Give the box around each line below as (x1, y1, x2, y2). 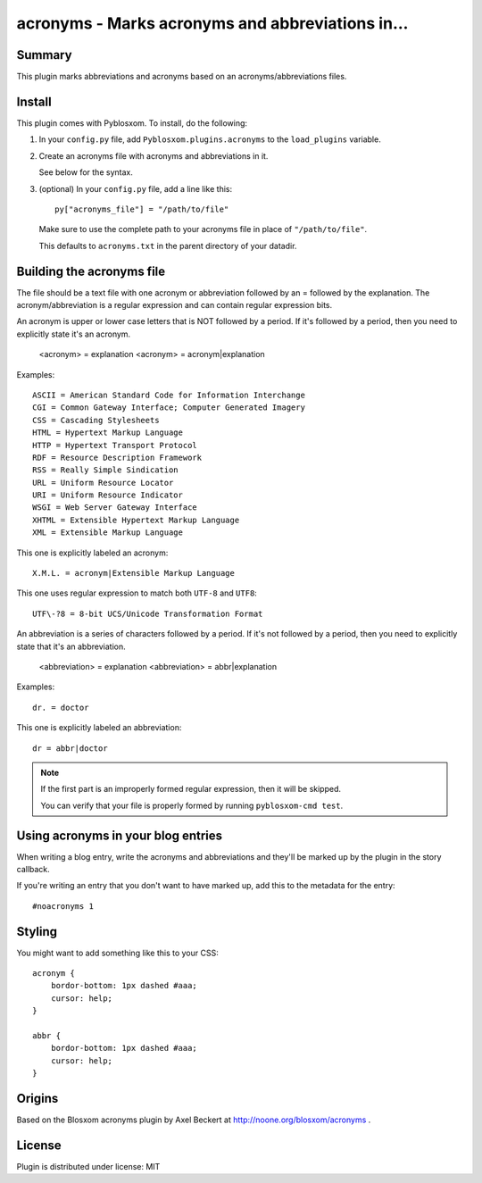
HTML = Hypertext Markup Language (32, 428, 183, 437)
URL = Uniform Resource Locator (32, 478, 174, 487)
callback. (16, 864, 51, 875)
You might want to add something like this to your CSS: (16, 947, 219, 958)
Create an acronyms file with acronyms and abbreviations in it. (38, 150, 269, 161)
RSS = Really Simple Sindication (32, 465, 179, 475)
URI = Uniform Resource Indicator (32, 490, 183, 500)
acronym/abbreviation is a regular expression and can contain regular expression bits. (16, 300, 333, 310)
